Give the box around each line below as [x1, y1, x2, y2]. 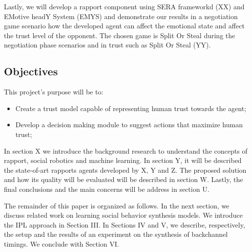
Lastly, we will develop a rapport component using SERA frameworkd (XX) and [4, 1, 245, 11]
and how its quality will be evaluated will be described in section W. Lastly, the [4, 174, 243, 184]
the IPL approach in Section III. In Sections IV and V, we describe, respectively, [4, 219, 245, 229]
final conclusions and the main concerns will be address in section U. [4, 183, 210, 194]
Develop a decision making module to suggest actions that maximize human [15, 119, 243, 130]
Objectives [4, 64, 58, 79]
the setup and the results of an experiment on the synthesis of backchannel [4, 229, 228, 239]
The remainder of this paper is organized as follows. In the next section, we [4, 200, 230, 210]
